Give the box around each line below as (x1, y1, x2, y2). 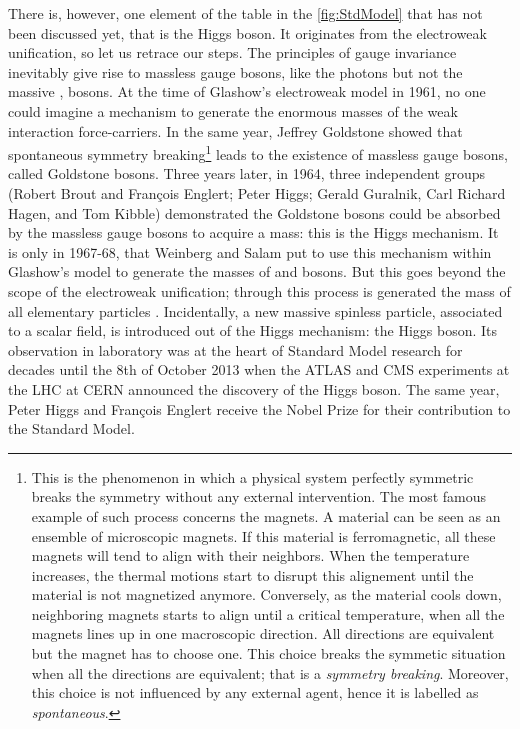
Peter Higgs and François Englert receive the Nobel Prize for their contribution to (8, 398, 511, 419)
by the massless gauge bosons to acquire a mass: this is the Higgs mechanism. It (8, 222, 499, 243)
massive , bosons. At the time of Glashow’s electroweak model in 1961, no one (8, 81, 486, 102)
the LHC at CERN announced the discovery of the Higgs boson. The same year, (8, 378, 500, 399)
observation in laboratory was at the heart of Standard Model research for (8, 339, 463, 360)
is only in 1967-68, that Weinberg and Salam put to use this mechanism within (8, 241, 492, 262)
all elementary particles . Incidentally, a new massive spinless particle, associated (8, 300, 503, 321)
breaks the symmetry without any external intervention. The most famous (31, 486, 487, 507)
